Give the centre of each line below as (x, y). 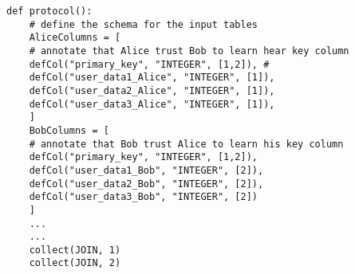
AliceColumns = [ (75, 38)
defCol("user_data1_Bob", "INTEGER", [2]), (146, 170)
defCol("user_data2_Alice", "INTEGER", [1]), (152, 90)
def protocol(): (49, 11)
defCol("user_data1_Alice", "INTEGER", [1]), (152, 78)
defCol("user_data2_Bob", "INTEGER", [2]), (146, 184)
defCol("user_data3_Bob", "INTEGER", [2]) (143, 197)
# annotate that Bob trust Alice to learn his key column (186, 144)
